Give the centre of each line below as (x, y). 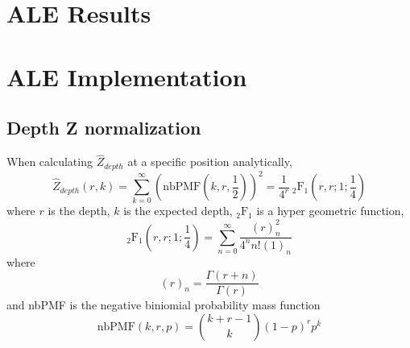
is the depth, (79, 211)
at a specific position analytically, (210, 162)
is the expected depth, (178, 211)
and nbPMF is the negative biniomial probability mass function (164, 305)
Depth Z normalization (104, 128)
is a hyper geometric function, (330, 211)
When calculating (50, 162)
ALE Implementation (127, 76)
